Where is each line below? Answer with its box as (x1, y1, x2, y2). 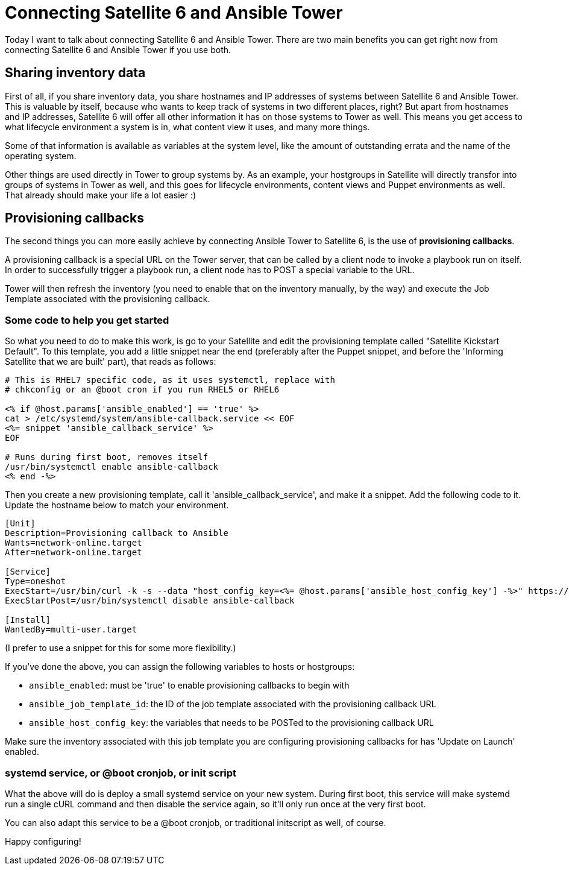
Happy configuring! (5, 836, 81, 846)
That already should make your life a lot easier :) (5, 189, 196, 200)
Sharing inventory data (5, 65, 146, 81)
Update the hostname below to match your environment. (5, 500, 229, 511)
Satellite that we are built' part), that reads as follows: (5, 356, 216, 367)
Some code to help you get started (5, 314, 169, 326)
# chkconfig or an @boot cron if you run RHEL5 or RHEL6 (5, 385, 280, 395)
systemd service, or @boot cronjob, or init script (5, 766, 237, 779)
